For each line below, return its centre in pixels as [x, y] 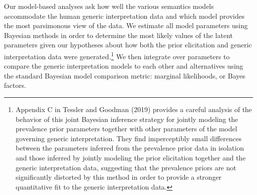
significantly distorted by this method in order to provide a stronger [119, 177]
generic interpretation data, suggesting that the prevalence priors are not [126, 167]
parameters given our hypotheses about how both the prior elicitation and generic [128, 45]
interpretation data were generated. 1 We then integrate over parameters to [117, 55]
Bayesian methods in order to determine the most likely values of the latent [118, 35]
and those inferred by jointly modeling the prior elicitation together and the [130, 157]
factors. [15, 85]
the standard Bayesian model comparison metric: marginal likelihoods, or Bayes [125, 75]
